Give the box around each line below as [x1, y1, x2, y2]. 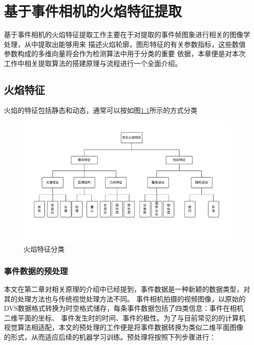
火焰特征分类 [23, 244, 64, 254]
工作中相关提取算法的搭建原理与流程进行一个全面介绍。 [4, 58, 182, 68]
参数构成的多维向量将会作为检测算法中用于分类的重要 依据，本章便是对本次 [4, 48, 246, 59]
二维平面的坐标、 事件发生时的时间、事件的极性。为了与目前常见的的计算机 [4, 312, 246, 323]
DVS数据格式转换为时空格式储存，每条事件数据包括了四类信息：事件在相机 [4, 303, 244, 313]
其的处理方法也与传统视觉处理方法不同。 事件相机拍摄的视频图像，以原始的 [4, 293, 246, 303]
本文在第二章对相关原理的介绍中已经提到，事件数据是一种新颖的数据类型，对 [4, 284, 250, 294]
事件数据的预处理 [4, 264, 68, 277]
